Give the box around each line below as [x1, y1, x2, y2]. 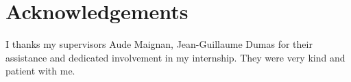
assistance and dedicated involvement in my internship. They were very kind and [5, 50, 346, 64]
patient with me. [5, 64, 75, 78]
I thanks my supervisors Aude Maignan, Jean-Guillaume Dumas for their [5, 37, 313, 51]
